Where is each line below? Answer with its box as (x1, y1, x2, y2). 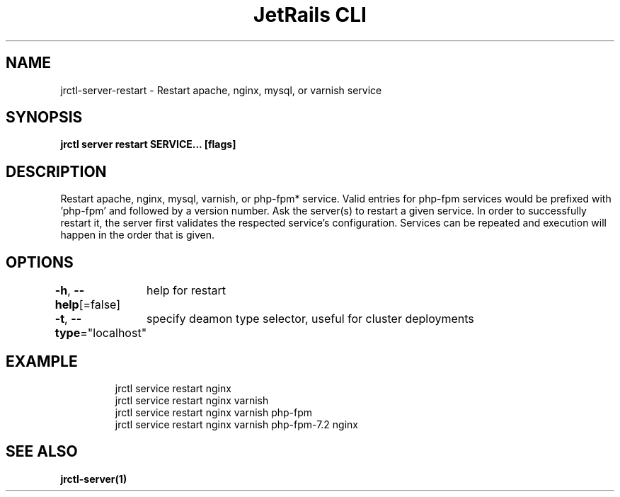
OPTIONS (6, 253, 74, 271)
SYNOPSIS (6, 108, 83, 127)
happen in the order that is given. (60, 229, 214, 241)
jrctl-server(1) (60, 472, 127, 485)
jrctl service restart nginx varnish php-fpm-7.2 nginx (115, 418, 359, 430)
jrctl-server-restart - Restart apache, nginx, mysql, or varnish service (60, 84, 382, 96)
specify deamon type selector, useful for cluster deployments (147, 312, 474, 326)
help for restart (147, 283, 226, 298)
